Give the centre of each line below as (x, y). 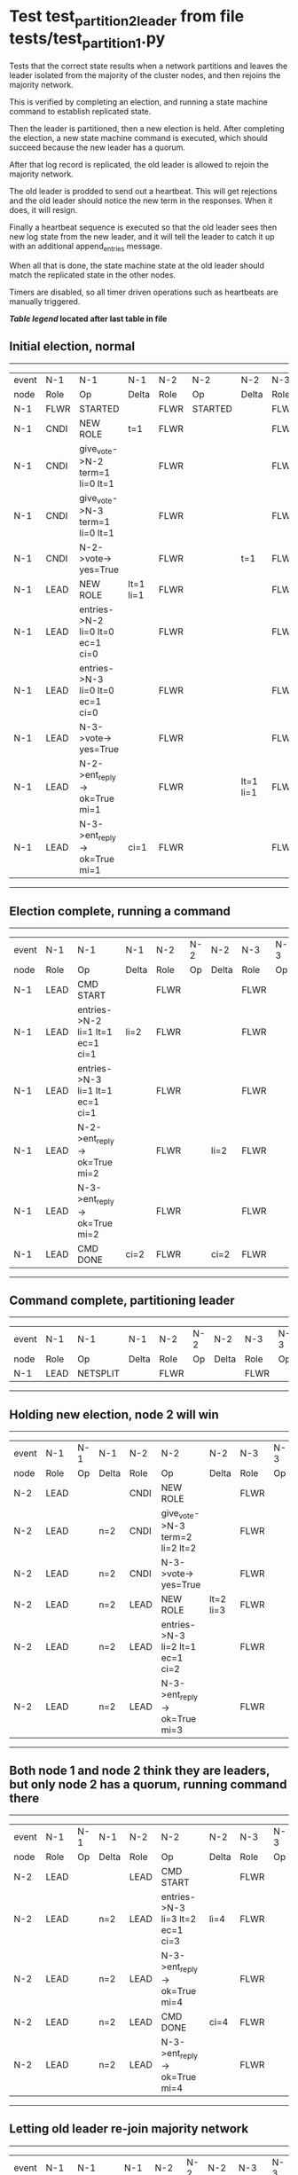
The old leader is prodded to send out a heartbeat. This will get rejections (143, 192)
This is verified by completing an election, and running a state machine (138, 102)
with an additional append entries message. (86, 247)
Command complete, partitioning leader (122, 1301)
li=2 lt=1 (179, 1647)
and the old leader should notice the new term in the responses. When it (141, 200)
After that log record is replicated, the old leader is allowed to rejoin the (139, 165)
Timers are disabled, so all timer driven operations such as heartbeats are (144, 292)
